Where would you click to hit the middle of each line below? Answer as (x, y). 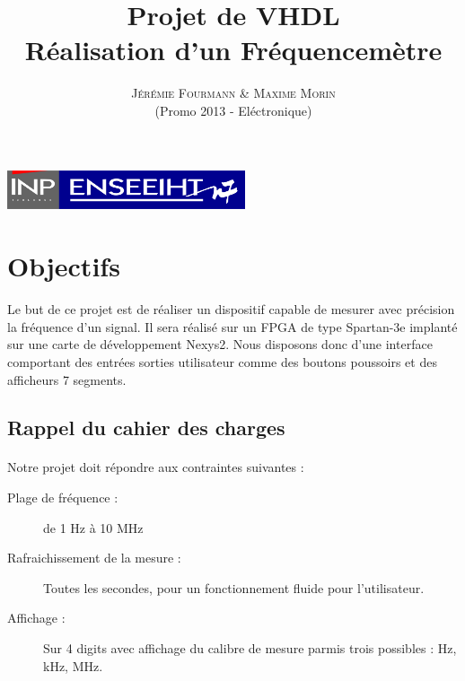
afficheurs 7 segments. (67, 379)
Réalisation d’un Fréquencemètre (233, 50)
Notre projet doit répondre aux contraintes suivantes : (156, 467)
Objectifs (64, 266)
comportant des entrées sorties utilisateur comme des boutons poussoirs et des (222, 361)
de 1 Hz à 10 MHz (93, 527)
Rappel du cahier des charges (146, 428)
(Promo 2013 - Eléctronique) (233, 110)
